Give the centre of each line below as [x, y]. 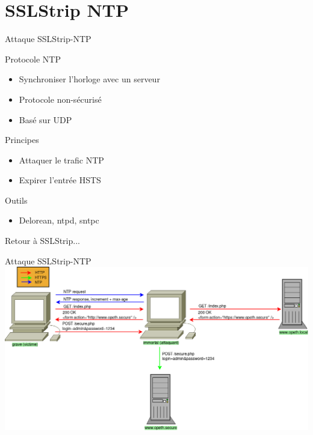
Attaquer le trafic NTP [61, 160]
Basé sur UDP [45, 119]
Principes [22, 140]
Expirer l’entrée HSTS [60, 180]
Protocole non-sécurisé [60, 99]
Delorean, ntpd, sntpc [59, 220]
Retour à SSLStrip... [42, 241]
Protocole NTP [33, 59]
